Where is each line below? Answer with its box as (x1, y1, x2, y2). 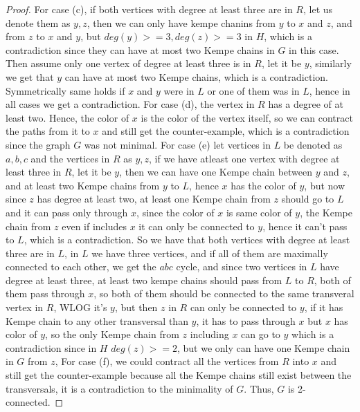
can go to (241, 327, 280, 341)
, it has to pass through (196, 313, 296, 328)
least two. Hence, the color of (6, 110, 129, 124)
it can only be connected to (138, 218, 255, 233)
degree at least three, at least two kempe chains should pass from (6, 272, 282, 287)
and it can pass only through (6, 205, 128, 219)
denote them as (6, 15, 71, 30)
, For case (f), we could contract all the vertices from (55, 354, 279, 368)
